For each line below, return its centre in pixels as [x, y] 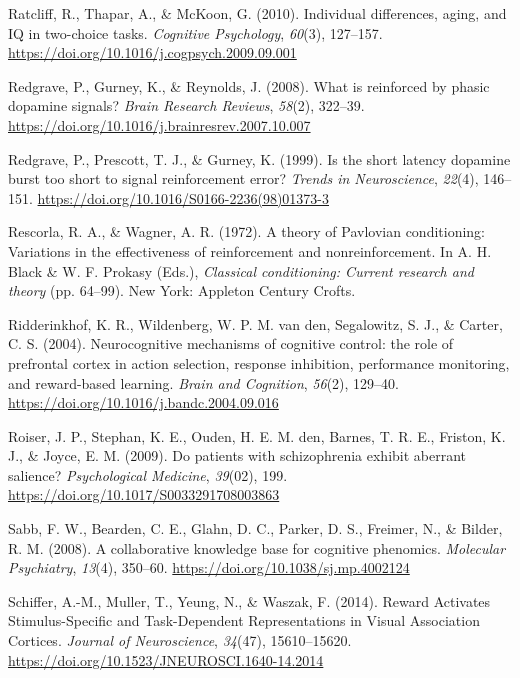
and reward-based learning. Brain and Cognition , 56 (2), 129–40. [203, 382]
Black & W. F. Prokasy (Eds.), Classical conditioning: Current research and [241, 270]
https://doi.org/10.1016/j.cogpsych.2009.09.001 [152, 52]
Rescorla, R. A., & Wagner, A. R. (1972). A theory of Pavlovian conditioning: [247, 231]
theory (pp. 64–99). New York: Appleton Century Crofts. [182, 290]
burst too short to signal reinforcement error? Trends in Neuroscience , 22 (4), [243, 178]
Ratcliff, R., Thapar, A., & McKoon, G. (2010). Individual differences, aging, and [257, 13]
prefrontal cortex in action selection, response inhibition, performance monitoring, [259, 362]
